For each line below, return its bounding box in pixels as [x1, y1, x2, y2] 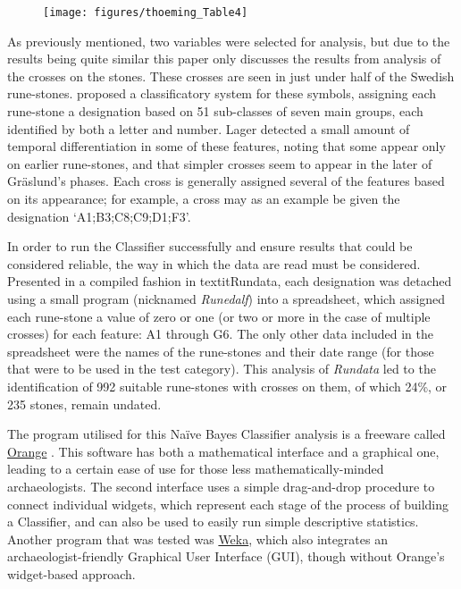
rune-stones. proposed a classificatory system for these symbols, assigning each [7, 84, 437, 103]
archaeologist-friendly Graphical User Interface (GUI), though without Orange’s [7, 547, 445, 566]
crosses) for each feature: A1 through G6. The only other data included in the [7, 324, 433, 343]
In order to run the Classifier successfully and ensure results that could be [7, 237, 413, 256]
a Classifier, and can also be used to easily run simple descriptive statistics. [7, 512, 419, 531]
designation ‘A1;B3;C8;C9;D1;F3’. [7, 206, 191, 225]
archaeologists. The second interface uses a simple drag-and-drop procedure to [7, 476, 435, 495]
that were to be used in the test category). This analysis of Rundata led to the [7, 359, 436, 378]
